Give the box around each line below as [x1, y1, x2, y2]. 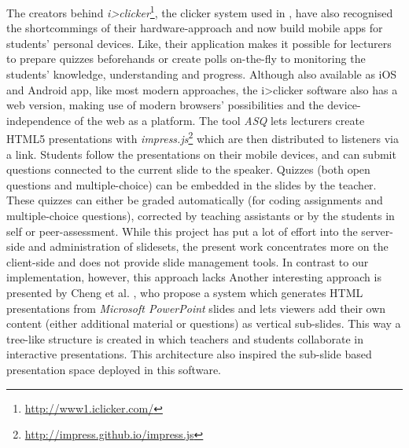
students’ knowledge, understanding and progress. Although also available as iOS [6, 66, 397, 83]
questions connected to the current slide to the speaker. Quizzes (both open [6, 161, 370, 178]
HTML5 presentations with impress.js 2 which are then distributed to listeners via [6, 128, 399, 147]
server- [361, 222, 393, 239]
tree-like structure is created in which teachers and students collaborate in [6, 330, 364, 347]
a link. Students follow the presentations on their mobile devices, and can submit [6, 145, 396, 162]
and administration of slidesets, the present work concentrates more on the [28, 238, 389, 255]
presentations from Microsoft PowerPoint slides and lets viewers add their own [6, 299, 386, 316]
